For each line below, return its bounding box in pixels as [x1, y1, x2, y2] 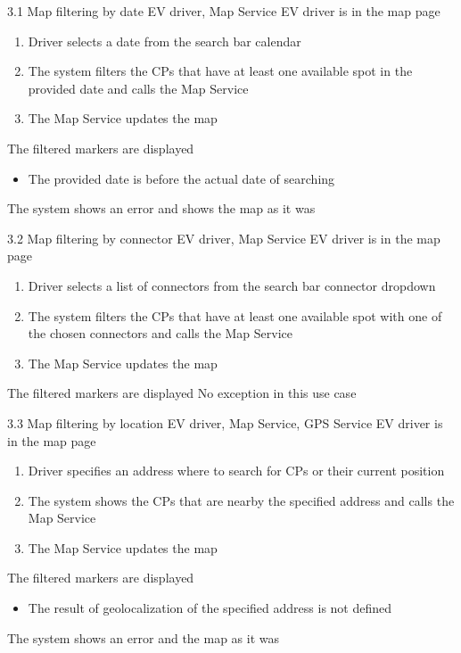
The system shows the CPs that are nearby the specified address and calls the [28, 491, 455, 509]
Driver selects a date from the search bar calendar [28, 31, 301, 50]
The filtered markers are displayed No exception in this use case [7, 384, 357, 402]
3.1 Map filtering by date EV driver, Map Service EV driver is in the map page [7, 2, 440, 20]
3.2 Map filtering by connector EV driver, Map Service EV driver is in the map [7, 228, 440, 247]
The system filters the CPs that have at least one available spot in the [28, 62, 413, 80]
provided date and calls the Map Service [28, 79, 249, 97]
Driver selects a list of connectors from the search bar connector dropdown [28, 276, 436, 294]
